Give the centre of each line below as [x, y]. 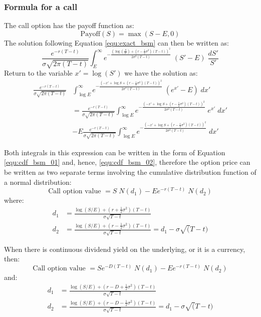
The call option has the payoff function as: [69, 25]
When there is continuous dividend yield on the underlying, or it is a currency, [125, 249]
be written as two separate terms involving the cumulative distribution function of [130, 172]
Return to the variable [38, 73]
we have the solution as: [161, 73]
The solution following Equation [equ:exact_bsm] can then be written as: [116, 42]
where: [14, 200]
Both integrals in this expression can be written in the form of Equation [115, 152]
